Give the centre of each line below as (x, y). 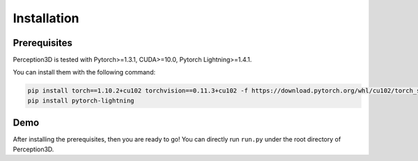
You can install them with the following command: (84, 72)
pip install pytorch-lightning (81, 100)
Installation (46, 18)
